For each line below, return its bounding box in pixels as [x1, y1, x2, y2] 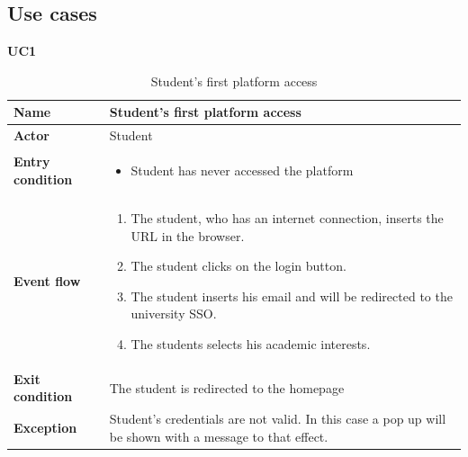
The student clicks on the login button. [130, 256, 346, 275]
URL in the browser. [130, 226, 245, 245]
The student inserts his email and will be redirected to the [130, 286, 453, 305]
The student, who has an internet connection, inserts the [130, 208, 444, 227]
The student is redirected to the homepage [109, 378, 345, 397]
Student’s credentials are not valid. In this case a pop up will [109, 409, 446, 428]
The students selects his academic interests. [130, 334, 371, 353]
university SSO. [130, 304, 217, 323]
